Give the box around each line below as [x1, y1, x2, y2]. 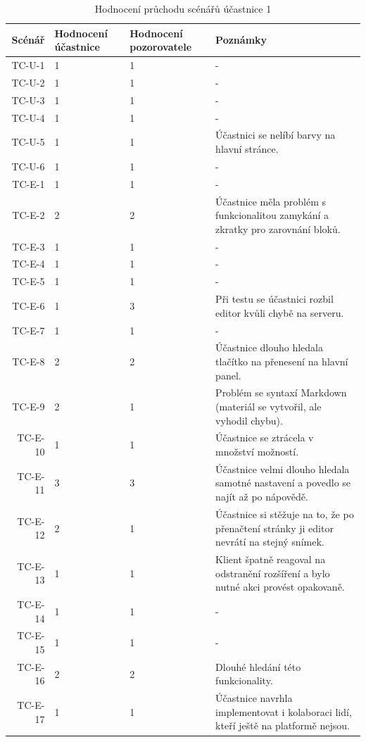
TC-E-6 [12, 298, 45, 313]
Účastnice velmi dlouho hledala [215, 461, 350, 476]
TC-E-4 [12, 256, 45, 271]
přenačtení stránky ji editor [215, 520, 334, 535]
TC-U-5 [11, 134, 45, 149]
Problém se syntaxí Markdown [215, 385, 347, 400]
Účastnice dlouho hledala [215, 340, 324, 355]
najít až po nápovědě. [215, 489, 308, 504]
